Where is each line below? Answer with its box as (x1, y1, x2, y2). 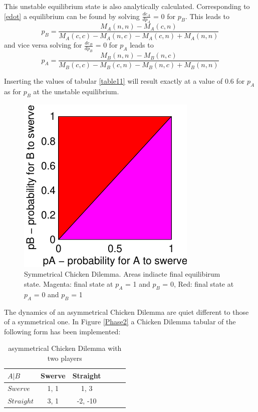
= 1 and (125, 279, 150, 289)
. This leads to (185, 11, 229, 21)
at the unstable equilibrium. (33, 86, 119, 97)
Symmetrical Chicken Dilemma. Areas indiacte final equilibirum (24, 269, 220, 279)
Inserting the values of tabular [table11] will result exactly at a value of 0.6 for (4, 76, 245, 86)
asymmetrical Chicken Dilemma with (8, 343, 122, 353)
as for (4, 86, 21, 97)
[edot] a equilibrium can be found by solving (4, 11, 140, 21)
